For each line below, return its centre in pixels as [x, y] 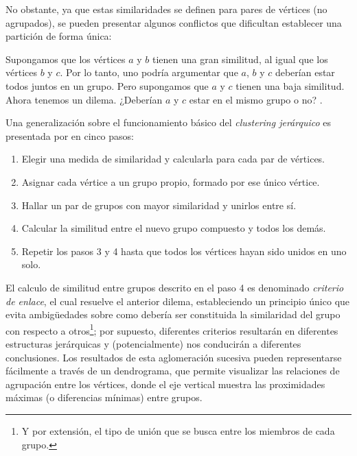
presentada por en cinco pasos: [70, 135]
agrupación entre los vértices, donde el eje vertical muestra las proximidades [165, 384]
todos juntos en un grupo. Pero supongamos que [107, 85]
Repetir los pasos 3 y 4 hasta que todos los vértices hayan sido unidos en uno [184, 251]
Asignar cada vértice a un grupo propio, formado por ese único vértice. [171, 181]
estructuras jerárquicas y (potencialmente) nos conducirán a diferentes [153, 343]
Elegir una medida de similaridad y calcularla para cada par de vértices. [173, 159]
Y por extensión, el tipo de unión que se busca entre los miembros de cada [178, 430]
